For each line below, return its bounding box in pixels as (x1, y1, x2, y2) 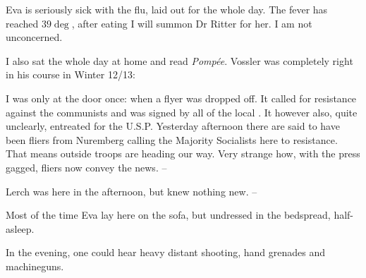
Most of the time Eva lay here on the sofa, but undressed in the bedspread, (6, 207, 331, 222)
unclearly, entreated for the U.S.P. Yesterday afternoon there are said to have (6, 119, 340, 133)
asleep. (6, 221, 35, 236)
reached (6, 16, 39, 30)
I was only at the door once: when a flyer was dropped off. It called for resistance (6, 90, 357, 105)
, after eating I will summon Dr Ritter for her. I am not (71, 16, 312, 30)
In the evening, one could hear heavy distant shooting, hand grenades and (6, 245, 326, 260)
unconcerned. (6, 30, 63, 44)
